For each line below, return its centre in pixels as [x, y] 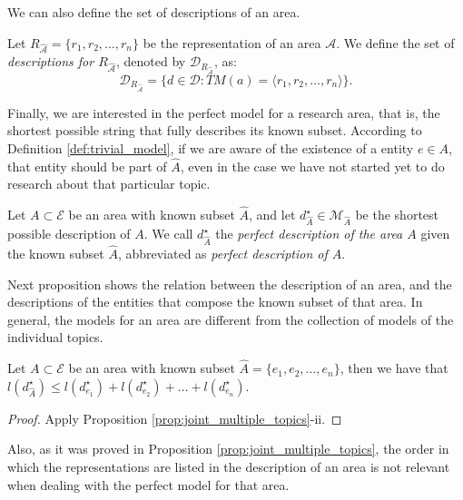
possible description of [69, 234]
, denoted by [151, 61]
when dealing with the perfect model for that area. [148, 484]
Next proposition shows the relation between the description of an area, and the [230, 284]
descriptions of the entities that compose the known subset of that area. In [215, 302]
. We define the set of [395, 42]
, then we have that [394, 368]
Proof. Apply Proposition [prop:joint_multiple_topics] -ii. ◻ [175, 418]
